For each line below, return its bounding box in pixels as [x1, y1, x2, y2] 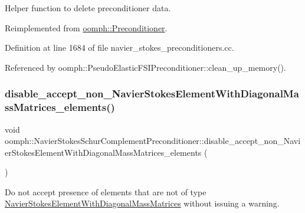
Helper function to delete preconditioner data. [5, 2, 171, 14]
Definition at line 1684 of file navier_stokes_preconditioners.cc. [5, 41, 234, 54]
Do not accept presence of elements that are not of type [5, 185, 206, 198]
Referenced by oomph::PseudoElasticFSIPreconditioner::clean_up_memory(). [5, 61, 286, 73]
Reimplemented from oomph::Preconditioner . [5, 21, 168, 34]
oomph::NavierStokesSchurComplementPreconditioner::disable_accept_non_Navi [5, 135, 301, 147]
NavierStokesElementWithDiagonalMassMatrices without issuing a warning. [5, 197, 280, 209]
